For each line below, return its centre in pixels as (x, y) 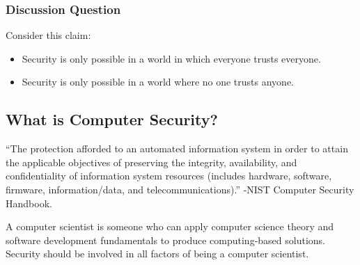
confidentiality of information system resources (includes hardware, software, (169, 176)
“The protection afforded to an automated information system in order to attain (177, 148)
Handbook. (29, 203)
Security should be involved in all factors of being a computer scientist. (157, 254)
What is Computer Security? (112, 119)
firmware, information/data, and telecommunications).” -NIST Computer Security (180, 189)
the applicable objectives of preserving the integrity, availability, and (151, 162)
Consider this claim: (48, 35)
